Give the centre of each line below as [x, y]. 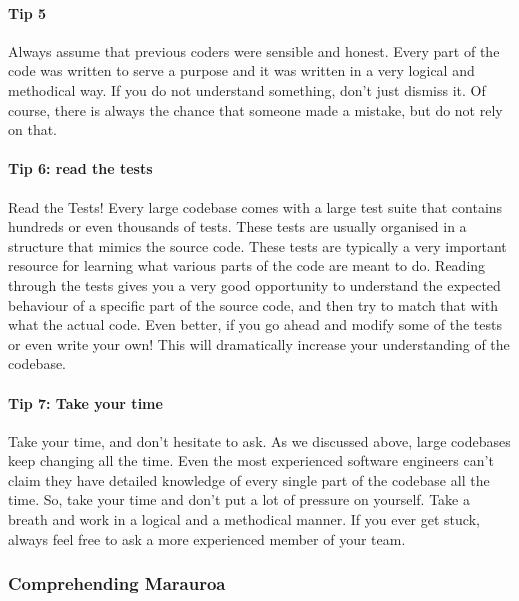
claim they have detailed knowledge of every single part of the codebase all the [249, 479]
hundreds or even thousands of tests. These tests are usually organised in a [237, 226]
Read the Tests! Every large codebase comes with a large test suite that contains [255, 206]
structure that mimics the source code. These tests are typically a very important [257, 245]
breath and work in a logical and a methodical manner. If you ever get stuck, [244, 519]
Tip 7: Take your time [85, 402]
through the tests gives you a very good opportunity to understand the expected [254, 284]
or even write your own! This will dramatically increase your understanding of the [259, 343]
